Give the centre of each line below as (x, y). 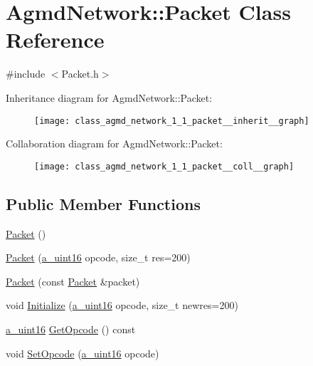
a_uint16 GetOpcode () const (71, 329)
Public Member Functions (103, 203)
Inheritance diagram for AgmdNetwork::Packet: (109, 97)
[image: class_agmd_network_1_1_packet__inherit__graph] (172, 121)
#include (26, 74)
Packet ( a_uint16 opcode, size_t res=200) (98, 257)
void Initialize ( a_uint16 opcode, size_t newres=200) (122, 305)
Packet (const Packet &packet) (73, 281)
